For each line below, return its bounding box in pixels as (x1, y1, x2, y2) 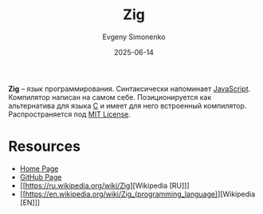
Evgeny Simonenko (102, 32, 166, 42)
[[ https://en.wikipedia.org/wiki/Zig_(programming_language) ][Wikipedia (19, 189, 256, 199)
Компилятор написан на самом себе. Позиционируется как (8, 92, 212, 101)
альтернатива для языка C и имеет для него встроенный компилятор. (8, 101, 247, 110)
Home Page (19, 164, 59, 173)
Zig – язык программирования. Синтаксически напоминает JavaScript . (8, 84, 251, 93)
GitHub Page (19, 172, 62, 181)
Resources (8, 137, 81, 156)
